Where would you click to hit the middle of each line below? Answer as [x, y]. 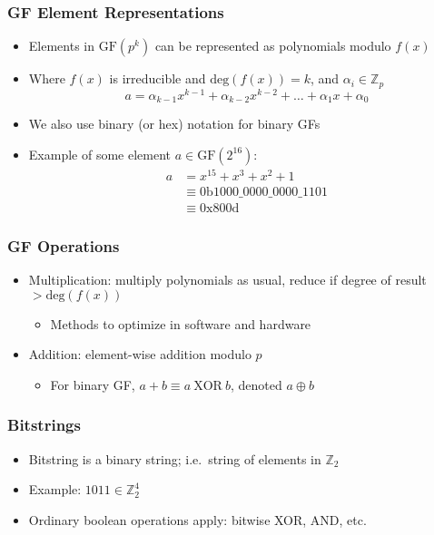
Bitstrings [44, 425]
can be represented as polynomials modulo [273, 46]
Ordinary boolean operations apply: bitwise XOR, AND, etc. [197, 519]
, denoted [256, 384]
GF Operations [64, 245]
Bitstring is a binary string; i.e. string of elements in [175, 458]
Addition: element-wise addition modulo [140, 354]
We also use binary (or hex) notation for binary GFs [174, 124]
